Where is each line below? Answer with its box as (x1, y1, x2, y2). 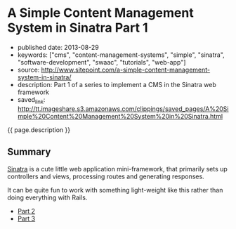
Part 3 (17, 214, 36, 223)
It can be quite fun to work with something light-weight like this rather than (7, 185, 223, 194)
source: (17, 65, 40, 74)
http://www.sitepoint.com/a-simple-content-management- (41, 65, 211, 74)
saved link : (17, 95, 46, 105)
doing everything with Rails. (7, 193, 88, 202)
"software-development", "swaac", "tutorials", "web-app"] (17, 58, 186, 66)
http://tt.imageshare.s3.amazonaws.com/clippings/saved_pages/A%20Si (17, 104, 229, 113)
